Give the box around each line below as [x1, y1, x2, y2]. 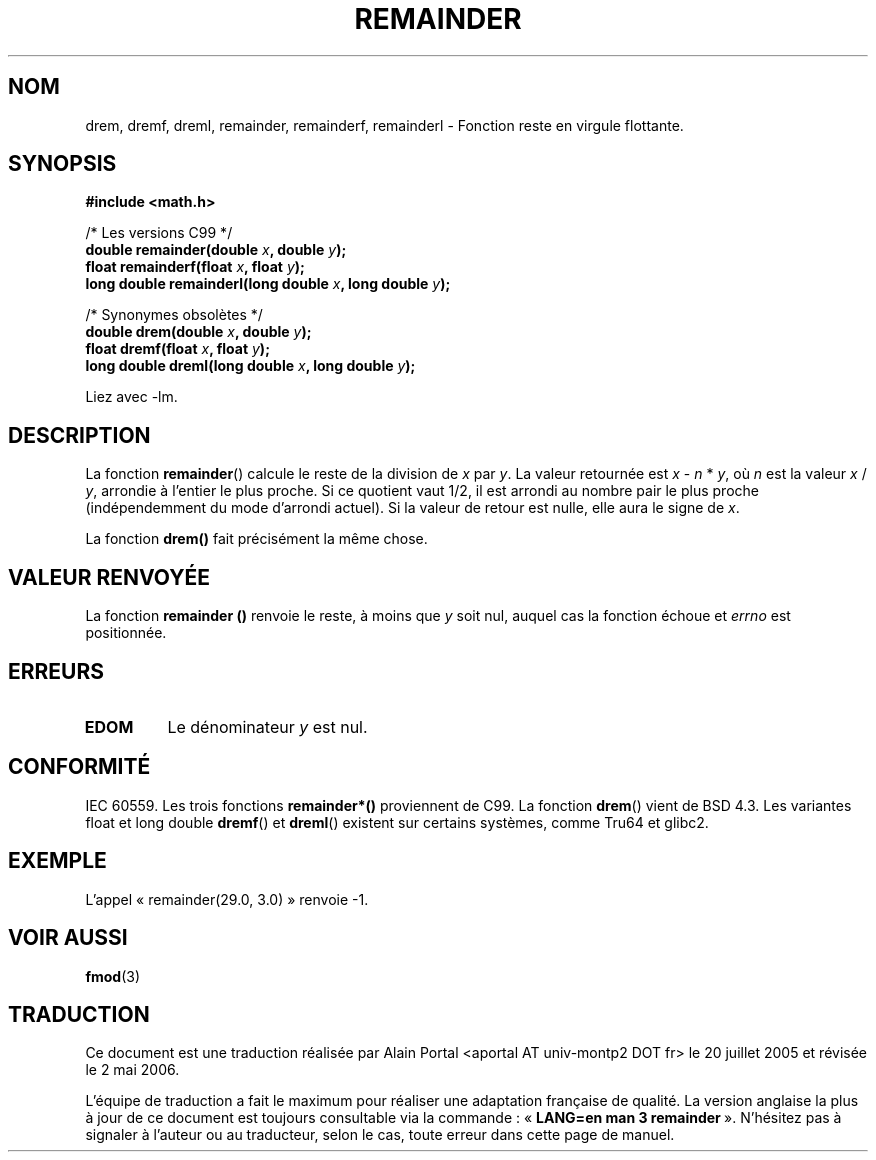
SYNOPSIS [8, 151, 117, 177]
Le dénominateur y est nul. [167, 716, 368, 737]
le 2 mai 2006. [85, 1061, 180, 1079]
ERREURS [8, 658, 105, 684]
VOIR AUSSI [8, 925, 128, 951]
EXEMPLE [8, 848, 107, 874]
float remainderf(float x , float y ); [85, 258, 305, 276]
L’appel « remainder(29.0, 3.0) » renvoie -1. [85, 890, 369, 908]
